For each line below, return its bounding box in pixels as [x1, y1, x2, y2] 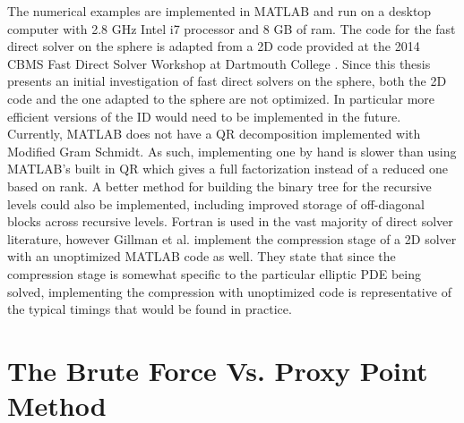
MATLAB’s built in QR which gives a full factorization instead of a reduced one [7, 159, 449, 178]
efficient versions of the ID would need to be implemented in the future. [7, 106, 401, 125]
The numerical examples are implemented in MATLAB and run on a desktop [7, 2, 432, 20]
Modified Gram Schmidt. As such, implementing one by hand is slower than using [7, 141, 457, 160]
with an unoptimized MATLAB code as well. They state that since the [7, 247, 396, 266]
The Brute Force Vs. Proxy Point [7, 351, 428, 388]
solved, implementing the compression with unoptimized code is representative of [7, 282, 451, 300]
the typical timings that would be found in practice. [7, 300, 292, 318]
